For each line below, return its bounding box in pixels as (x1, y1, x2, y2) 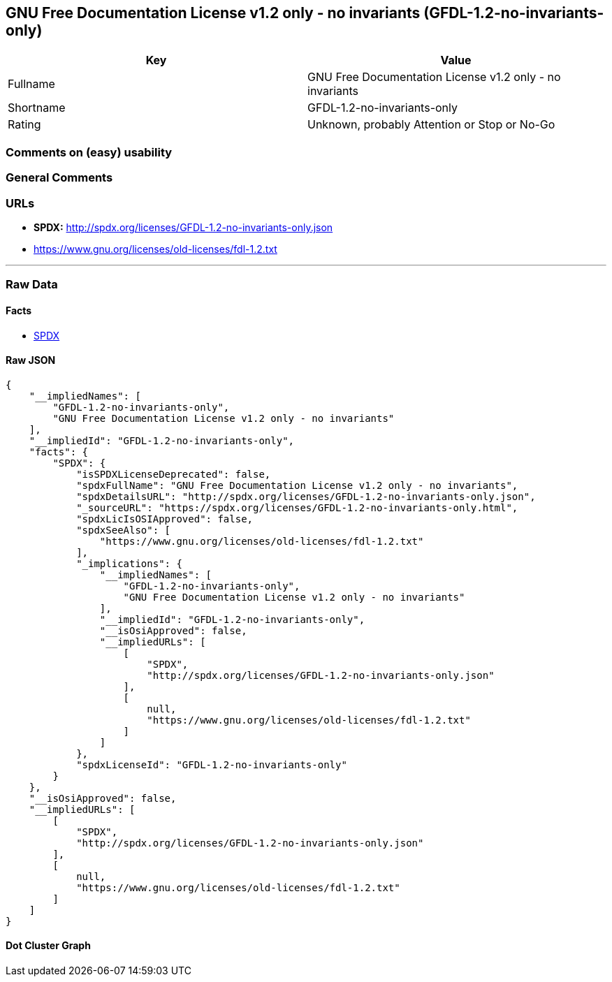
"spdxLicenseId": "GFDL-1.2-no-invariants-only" (76, 759, 347, 770)
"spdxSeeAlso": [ (76, 524, 171, 536)
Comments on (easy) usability (6, 145, 173, 159)
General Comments (6, 170, 113, 185)
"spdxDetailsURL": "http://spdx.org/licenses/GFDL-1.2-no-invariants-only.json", (76, 490, 536, 502)
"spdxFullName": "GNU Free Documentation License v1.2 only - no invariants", (76, 479, 518, 491)
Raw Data (6, 277, 58, 292)
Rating (8, 117, 41, 132)
